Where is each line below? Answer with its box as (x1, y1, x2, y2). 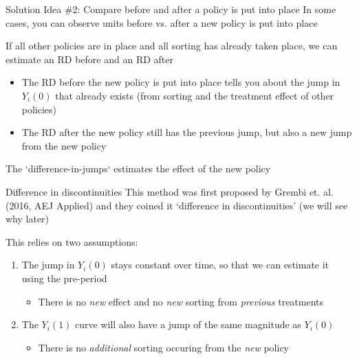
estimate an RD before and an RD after (6, 51, 173, 66)
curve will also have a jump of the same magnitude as (75, 317, 301, 332)
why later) (6, 211, 50, 226)
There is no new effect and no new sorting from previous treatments (38, 294, 324, 308)
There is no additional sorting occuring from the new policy (38, 340, 289, 354)
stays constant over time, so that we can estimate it (111, 257, 329, 272)
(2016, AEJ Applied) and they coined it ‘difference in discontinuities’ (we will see (6, 198, 348, 212)
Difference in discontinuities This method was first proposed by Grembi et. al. (6, 184, 334, 198)
